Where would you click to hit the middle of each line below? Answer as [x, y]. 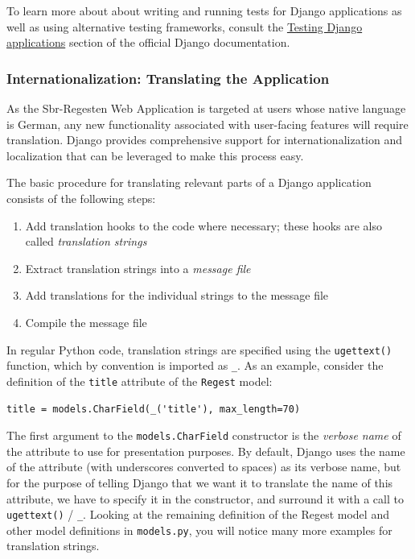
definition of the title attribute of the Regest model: [140, 381]
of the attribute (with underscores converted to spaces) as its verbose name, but [204, 467]
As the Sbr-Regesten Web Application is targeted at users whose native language [206, 108]
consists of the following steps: [81, 198]
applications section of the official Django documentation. [148, 42]
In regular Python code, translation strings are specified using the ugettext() [199, 349]
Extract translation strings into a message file [138, 268]
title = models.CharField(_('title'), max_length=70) [154, 409]
